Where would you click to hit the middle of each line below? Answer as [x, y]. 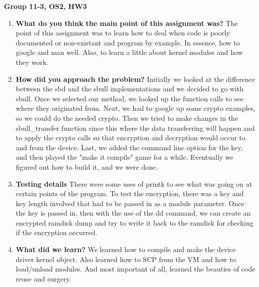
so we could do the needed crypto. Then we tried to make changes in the [127, 118]
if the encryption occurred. [56, 232]
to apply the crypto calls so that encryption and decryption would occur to [130, 138]
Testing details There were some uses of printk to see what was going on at [134, 183]
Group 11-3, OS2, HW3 [46, 6]
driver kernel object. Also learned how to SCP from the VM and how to [126, 259]
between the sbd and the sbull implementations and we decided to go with [129, 89]
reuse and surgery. [43, 278]
